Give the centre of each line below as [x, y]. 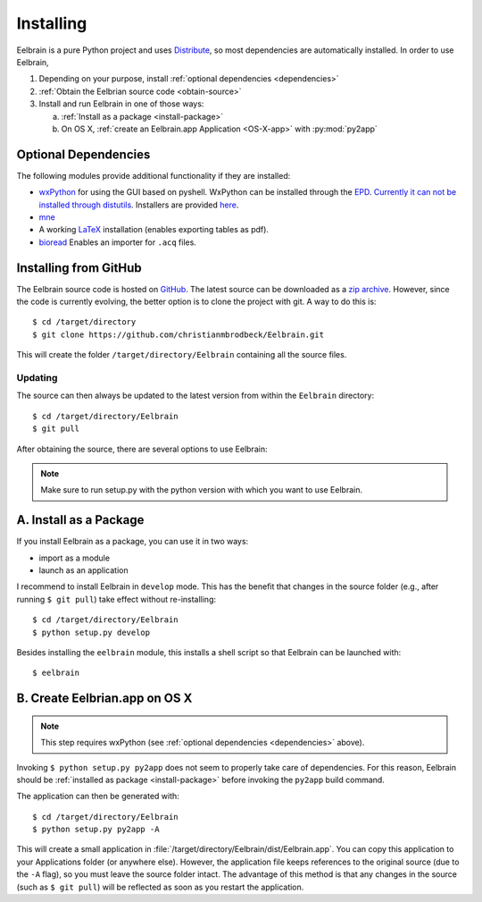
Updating [37, 377]
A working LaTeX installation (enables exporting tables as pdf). [154, 230]
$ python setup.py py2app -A [96, 830]
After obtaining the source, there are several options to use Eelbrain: [142, 449]
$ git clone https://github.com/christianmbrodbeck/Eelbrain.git [179, 334]
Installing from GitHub [79, 268]
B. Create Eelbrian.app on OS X [104, 699]
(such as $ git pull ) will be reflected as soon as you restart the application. [160, 887]
